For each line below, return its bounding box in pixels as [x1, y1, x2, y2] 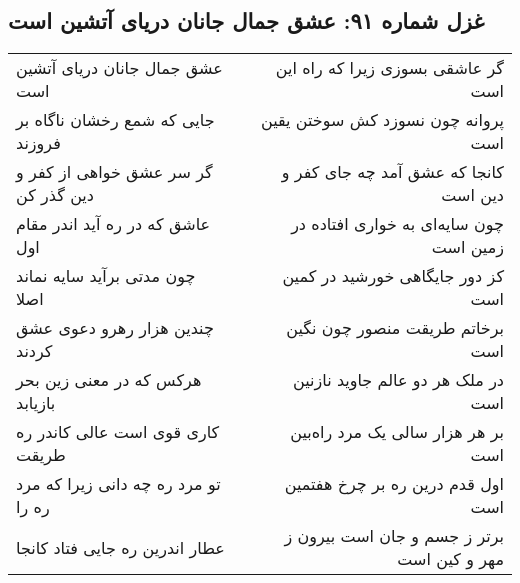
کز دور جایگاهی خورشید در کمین [282, 264, 504, 288]
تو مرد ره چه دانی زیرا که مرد [16, 472, 221, 496]
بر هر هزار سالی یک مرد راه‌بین [290, 420, 504, 444]
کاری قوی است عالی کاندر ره [16, 420, 220, 444]
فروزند [16, 131, 61, 155]
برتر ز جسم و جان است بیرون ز [284, 524, 504, 548]
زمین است [431, 235, 504, 259]
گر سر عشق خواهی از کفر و [16, 160, 213, 184]
